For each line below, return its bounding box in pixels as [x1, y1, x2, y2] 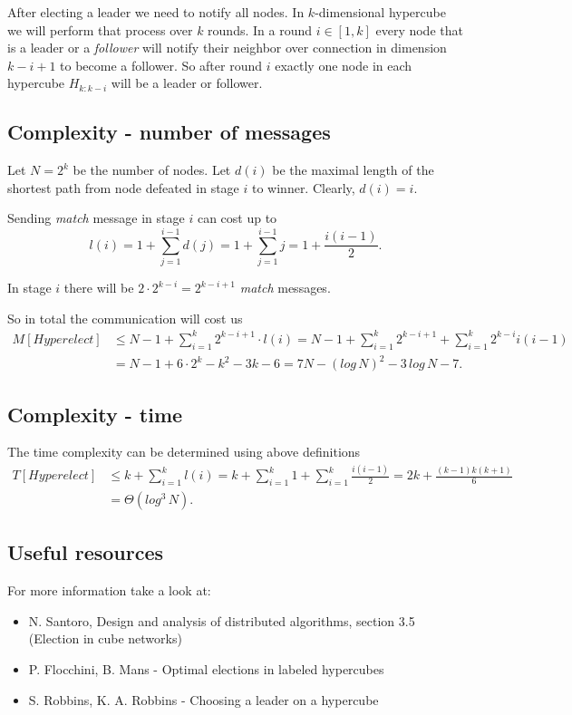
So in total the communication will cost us [7, 308, 243, 327]
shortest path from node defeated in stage [7, 178, 239, 197]
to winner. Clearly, [251, 178, 355, 197]
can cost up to [197, 208, 277, 227]
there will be [63, 278, 134, 297]
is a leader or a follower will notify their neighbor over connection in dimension [7, 38, 447, 57]
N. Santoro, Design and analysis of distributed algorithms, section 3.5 [28, 611, 415, 630]
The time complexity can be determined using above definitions [7, 442, 361, 461]
